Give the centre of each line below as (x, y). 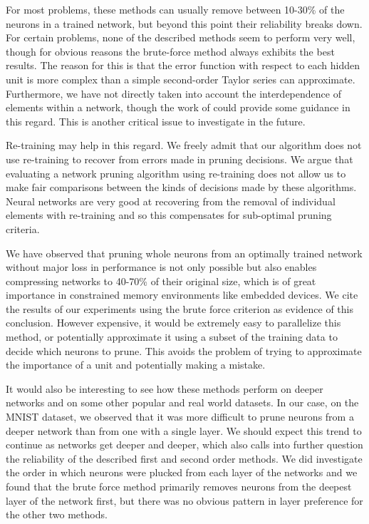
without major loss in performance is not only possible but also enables (161, 267)
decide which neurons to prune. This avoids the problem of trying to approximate (184, 350)
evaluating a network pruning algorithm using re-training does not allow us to (176, 173)
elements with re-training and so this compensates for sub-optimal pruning (169, 215)
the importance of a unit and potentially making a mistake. (136, 365)
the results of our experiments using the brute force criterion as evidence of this (180, 308)
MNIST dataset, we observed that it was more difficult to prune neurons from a (180, 417)
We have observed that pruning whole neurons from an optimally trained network (184, 253)
